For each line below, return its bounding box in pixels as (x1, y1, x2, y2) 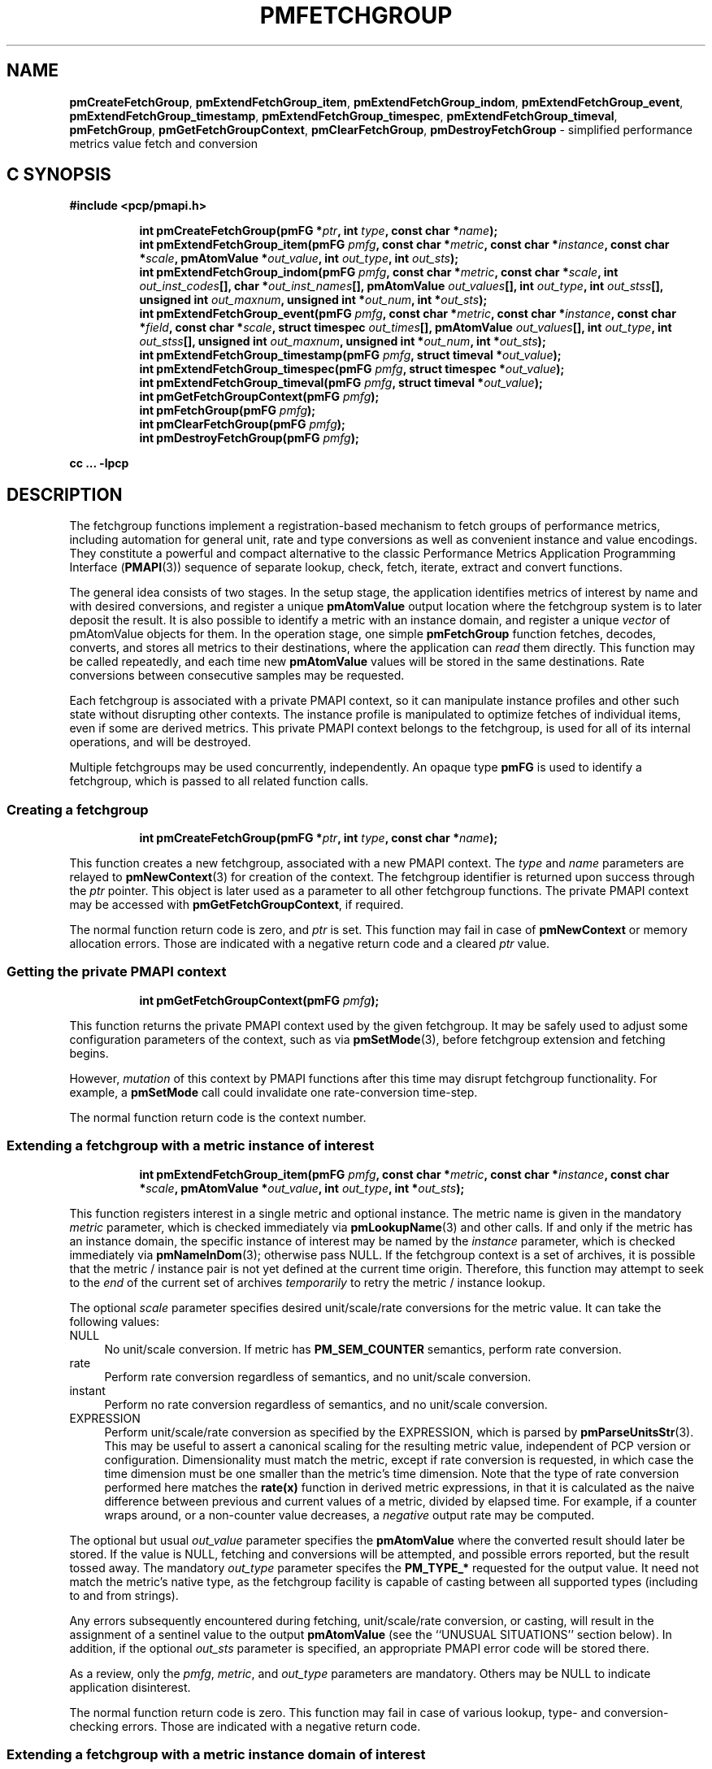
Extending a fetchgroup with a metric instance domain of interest (7, 1745, 426, 1762)
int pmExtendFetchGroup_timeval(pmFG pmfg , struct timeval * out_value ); (139, 376, 543, 390)
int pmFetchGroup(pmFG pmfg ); (139, 403, 316, 418)
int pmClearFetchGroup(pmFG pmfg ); (139, 417, 345, 432)
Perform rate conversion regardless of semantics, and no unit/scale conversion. (104, 1369, 532, 1384)
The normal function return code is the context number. (69, 1110, 367, 1124)
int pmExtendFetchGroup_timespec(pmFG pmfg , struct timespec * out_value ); (139, 362, 565, 376)
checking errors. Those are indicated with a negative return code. (69, 1719, 421, 1733)
